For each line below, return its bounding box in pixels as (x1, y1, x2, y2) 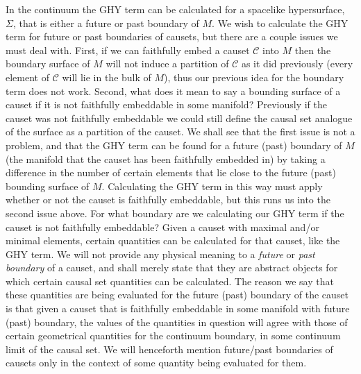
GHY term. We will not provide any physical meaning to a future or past (6, 246, 315, 261)
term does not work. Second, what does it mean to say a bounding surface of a (6, 83, 341, 98)
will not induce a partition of (106, 56, 229, 71)
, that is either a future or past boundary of (12, 15, 199, 30)
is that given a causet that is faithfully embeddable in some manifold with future (6, 301, 350, 316)
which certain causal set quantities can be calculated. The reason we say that (6, 273, 334, 288)
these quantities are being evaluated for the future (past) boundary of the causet (6, 287, 349, 302)
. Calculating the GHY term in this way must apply (101, 178, 323, 193)
